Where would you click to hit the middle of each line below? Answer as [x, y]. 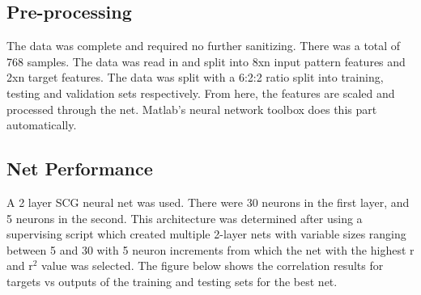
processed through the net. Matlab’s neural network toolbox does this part [192, 109]
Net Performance [80, 169]
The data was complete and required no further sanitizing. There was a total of [204, 46]
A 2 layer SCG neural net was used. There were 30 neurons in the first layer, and [208, 202]
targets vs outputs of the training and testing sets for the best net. [172, 281]
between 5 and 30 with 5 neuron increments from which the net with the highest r [210, 249]
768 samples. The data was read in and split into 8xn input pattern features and [206, 61]
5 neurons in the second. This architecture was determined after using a [185, 218]
